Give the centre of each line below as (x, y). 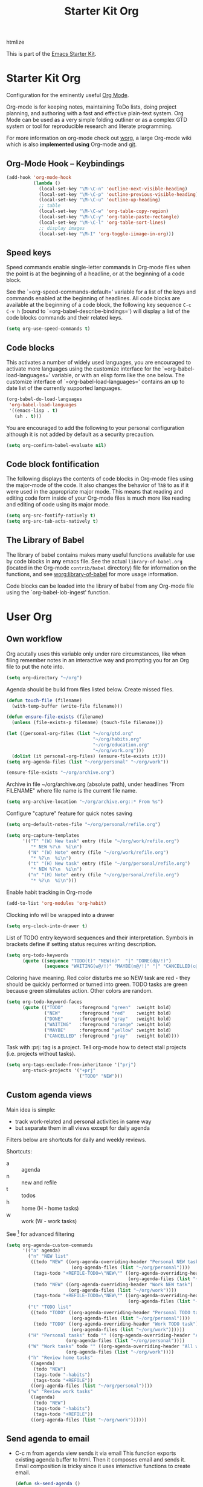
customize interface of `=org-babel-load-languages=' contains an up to (95, 382)
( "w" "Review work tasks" (61, 1392)
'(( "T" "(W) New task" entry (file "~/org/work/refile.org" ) (101, 841)
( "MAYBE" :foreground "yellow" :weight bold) (108, 1030)
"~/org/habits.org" (117, 739)
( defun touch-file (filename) (44, 700)
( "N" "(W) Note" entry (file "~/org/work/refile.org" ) (98, 852)
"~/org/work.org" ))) (119, 750)
